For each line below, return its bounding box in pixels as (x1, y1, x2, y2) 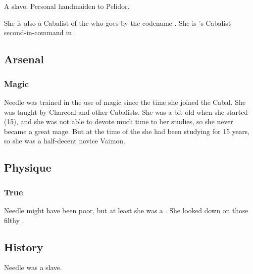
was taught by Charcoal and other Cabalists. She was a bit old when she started (4, 106, 248, 117)
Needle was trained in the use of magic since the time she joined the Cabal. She (4, 96, 246, 107)
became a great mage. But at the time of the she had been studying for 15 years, (4, 126, 250, 136)
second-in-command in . (4, 27, 76, 38)
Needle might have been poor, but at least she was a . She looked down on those (4, 205, 249, 215)
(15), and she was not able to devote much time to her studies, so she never (4, 116, 233, 127)
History (4, 239, 44, 254)
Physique (4, 160, 51, 175)
